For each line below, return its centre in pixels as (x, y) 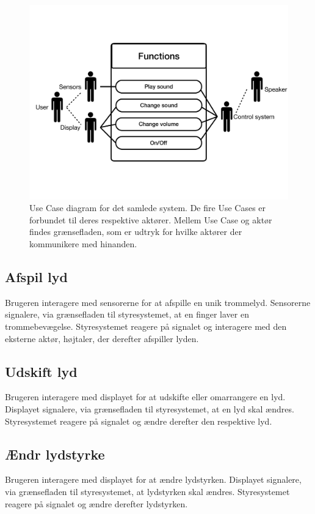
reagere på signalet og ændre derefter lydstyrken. (96, 503)
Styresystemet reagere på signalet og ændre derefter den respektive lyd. (139, 421)
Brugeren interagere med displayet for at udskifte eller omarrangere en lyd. (145, 397)
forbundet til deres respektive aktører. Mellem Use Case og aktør (151, 219)
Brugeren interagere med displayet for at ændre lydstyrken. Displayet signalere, (153, 479)
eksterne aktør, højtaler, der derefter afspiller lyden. (102, 338)
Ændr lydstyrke (55, 454)
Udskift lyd (41, 371)
